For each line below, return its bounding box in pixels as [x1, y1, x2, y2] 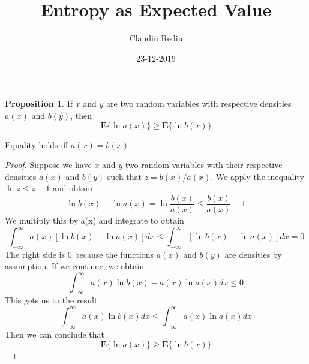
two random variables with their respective [125, 158, 283, 171]
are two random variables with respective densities [106, 97, 292, 110]
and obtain [52, 182, 93, 194]
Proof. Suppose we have [5, 158, 92, 171]
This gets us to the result [5, 294, 98, 306]
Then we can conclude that [5, 328, 105, 341]
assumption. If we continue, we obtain [5, 260, 144, 272]
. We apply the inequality [211, 170, 304, 182]
